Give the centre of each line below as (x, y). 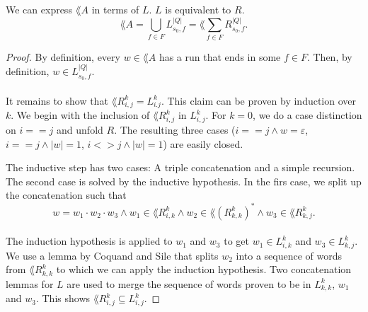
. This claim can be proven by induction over (259, 100)
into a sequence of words (289, 255)
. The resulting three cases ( (175, 130)
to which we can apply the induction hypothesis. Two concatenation (204, 269)
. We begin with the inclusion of (80, 115)
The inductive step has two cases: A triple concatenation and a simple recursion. (180, 167)
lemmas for (30, 283)
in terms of (115, 9)
